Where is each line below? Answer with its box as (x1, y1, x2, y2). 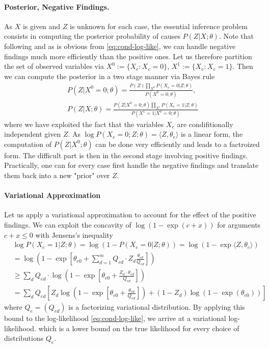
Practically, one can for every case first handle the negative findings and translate (4, 160, 259, 170)
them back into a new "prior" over (4, 169, 110, 180)
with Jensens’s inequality (35, 229, 114, 240)
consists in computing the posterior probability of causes (4, 31, 180, 41)
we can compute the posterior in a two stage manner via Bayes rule (4, 70, 215, 81)
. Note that (219, 31, 254, 41)
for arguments (217, 219, 261, 230)
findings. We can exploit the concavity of (4, 219, 131, 230)
